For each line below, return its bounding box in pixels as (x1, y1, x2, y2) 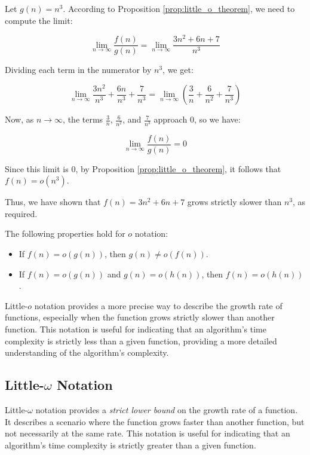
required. (5, 207, 38, 219)
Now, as (5, 113, 34, 126)
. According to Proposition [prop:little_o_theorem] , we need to (63, 2, 295, 14)
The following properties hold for (5, 227, 125, 240)
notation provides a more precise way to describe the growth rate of (34, 299, 283, 312)
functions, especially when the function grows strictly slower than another (5, 311, 275, 323)
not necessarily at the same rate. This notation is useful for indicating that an (5, 427, 290, 439)
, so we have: (194, 113, 241, 126)
